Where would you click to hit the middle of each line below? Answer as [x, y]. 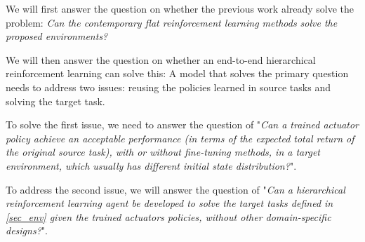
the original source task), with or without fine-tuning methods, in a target [163, 152]
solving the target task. [55, 101]
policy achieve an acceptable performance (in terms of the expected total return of [180, 138]
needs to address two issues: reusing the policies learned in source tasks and [168, 87]
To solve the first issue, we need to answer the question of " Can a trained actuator [182, 125]
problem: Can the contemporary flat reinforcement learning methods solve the [172, 22]
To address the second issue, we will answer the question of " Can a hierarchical [175, 189]
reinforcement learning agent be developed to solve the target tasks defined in [170, 203]
